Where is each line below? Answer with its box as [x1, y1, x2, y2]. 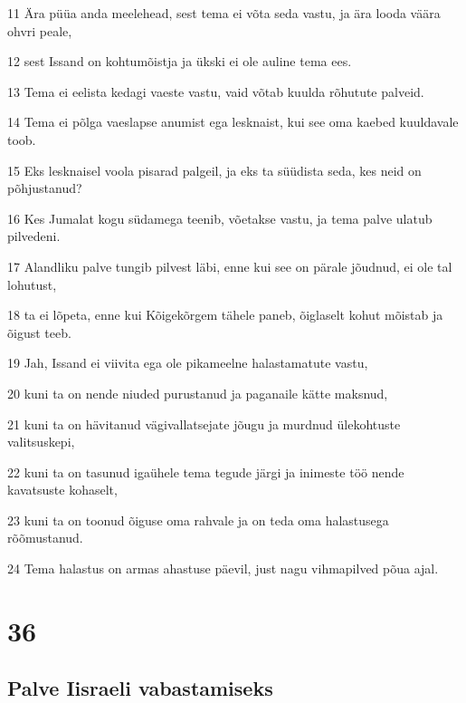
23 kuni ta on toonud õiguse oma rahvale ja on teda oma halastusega [7, 510, 389, 529]
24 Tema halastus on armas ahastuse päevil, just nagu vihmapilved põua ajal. [7, 559, 439, 578]
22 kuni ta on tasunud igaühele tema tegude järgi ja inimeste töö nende [7, 462, 404, 481]
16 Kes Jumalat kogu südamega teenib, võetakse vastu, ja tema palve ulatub [7, 208, 433, 227]
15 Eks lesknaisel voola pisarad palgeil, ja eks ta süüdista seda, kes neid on [7, 160, 422, 179]
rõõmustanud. [7, 528, 83, 547]
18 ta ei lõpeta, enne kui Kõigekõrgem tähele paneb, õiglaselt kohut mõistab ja [7, 305, 443, 324]
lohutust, [7, 274, 57, 294]
